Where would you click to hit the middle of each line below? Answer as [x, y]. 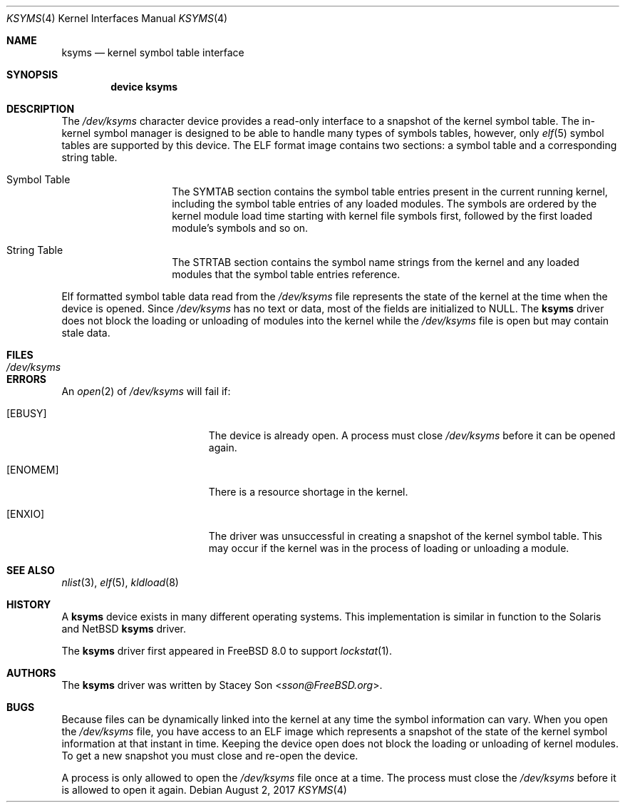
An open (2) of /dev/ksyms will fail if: [146, 391]
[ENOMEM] [33, 470]
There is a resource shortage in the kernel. [308, 492]
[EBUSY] [27, 413]
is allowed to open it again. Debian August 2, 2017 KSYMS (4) [204, 790]
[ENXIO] [26, 514]
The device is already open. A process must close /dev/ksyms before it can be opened [412, 435]
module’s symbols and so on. [240, 228]
